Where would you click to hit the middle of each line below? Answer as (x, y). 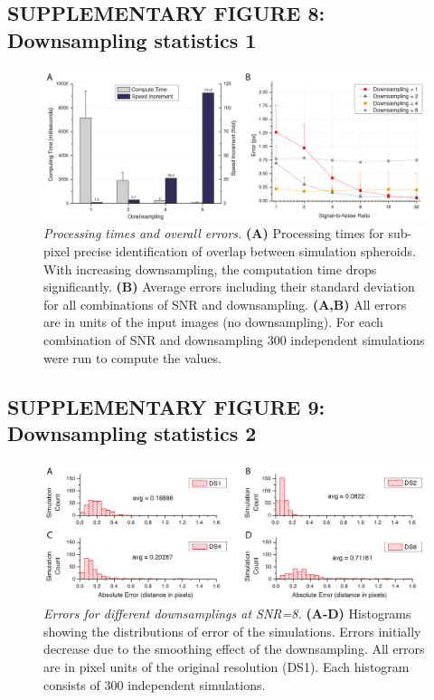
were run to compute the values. (132, 357)
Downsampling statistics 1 (132, 39)
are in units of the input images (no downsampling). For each (213, 322)
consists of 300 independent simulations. (155, 684)
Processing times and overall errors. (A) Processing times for (214, 233)
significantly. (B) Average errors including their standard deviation (229, 287)
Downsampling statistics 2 (132, 433)
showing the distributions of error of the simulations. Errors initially (232, 631)
